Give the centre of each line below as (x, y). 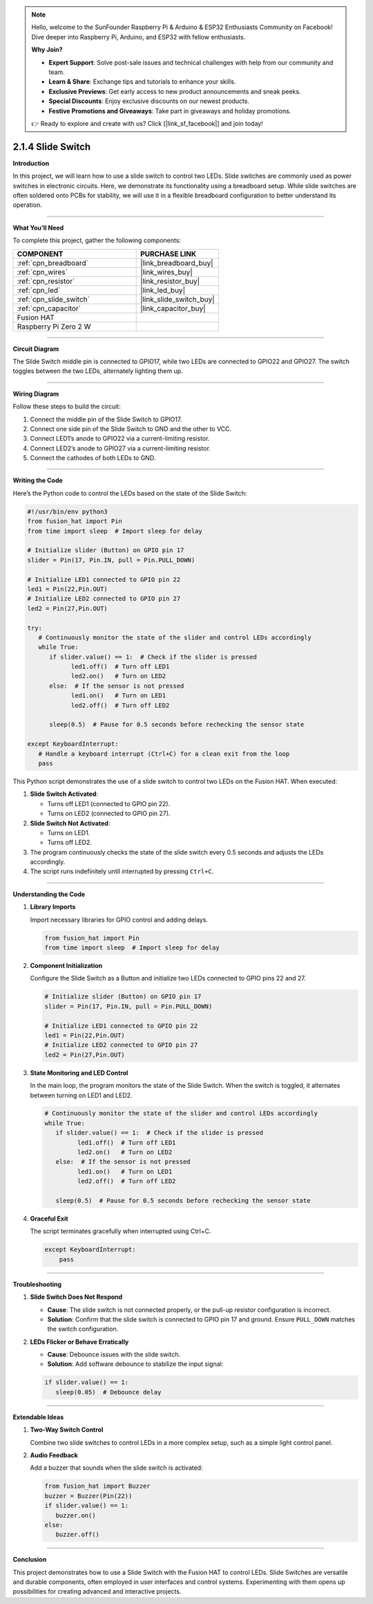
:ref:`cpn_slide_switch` (53, 299)
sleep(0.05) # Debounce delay (108, 1392)
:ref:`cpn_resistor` (46, 281)
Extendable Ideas (38, 1417)
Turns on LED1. (69, 832)
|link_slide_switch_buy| (178, 299)
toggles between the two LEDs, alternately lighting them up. (98, 371)
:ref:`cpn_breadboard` (53, 263)
